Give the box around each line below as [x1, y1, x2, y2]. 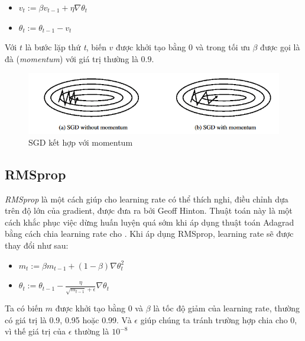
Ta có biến [5, 302, 43, 314]
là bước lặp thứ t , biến [25, 41, 106, 53]
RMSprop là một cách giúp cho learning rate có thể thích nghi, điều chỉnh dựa [5, 192, 288, 205]
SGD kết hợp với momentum [28, 136, 133, 148]
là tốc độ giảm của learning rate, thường [153, 302, 300, 314]
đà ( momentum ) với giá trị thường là [5, 52, 138, 65]
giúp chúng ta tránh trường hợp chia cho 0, [140, 313, 297, 326]
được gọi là [260, 41, 300, 53]
